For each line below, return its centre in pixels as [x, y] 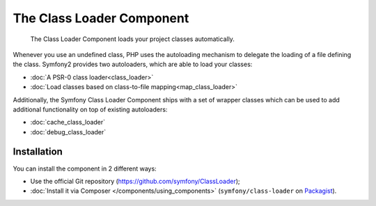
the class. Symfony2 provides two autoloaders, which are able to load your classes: [133, 64]
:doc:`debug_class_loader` [68, 132]
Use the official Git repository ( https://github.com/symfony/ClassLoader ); [135, 181]
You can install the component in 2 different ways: [85, 168]
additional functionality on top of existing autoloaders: [90, 109]
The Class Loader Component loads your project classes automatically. [132, 39]
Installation [38, 152]
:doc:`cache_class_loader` [68, 122]
